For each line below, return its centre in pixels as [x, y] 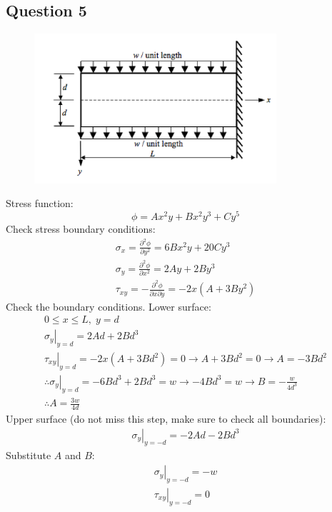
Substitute [29, 455]
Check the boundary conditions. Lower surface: [109, 306]
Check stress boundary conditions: [81, 229]
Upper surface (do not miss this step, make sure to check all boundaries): [166, 419]
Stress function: [40, 203]
